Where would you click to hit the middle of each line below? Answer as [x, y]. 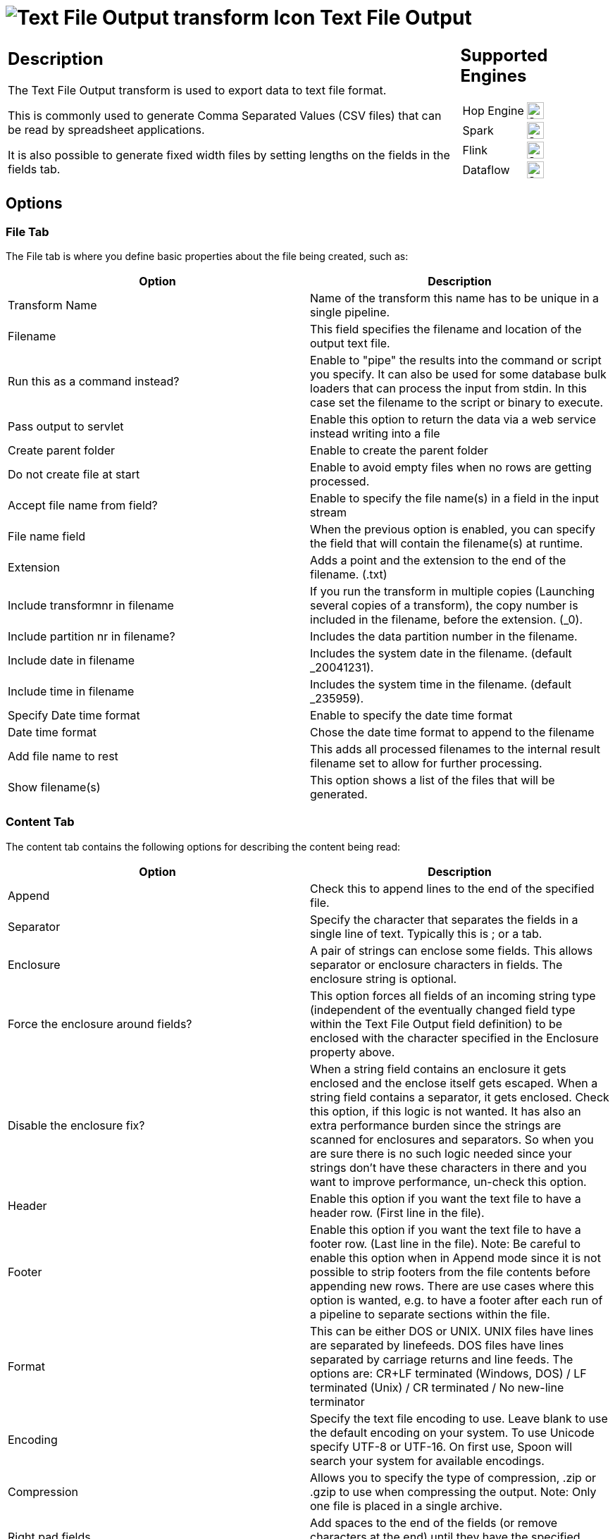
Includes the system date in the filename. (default [441, 653]
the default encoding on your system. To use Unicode [452, 1432]
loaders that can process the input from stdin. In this [449, 388]
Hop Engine [493, 110]
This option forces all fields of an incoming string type [453, 995]
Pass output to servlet [66, 426]
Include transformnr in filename [91, 605]
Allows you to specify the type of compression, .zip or [453, 1477]
